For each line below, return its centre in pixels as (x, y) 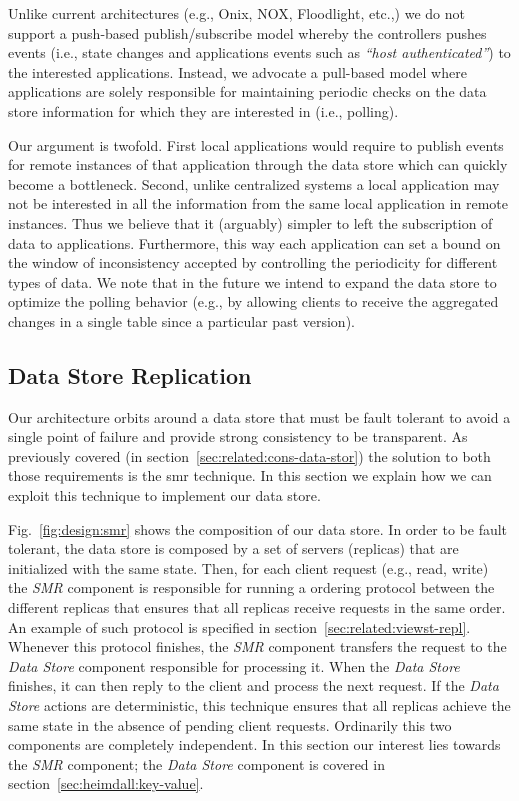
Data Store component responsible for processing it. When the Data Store (234, 665)
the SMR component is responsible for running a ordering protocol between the (251, 587)
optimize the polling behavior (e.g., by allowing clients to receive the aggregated (253, 301)
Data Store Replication (130, 374)
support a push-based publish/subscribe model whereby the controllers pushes (247, 32)
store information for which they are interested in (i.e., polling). (203, 110)
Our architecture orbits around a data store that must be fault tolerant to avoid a (259, 416)
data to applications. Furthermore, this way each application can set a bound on (254, 242)
